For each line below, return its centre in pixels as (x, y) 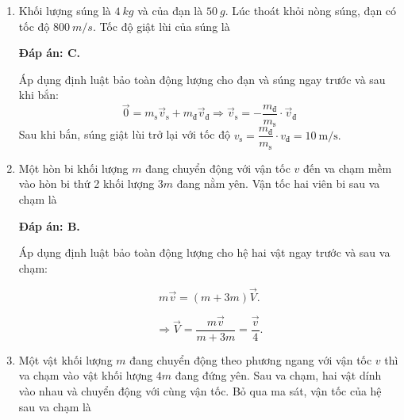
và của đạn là (170, 10)
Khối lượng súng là (65, 10)
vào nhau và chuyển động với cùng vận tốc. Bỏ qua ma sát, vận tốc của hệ (200, 391)
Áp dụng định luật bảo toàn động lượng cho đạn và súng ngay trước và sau (202, 79)
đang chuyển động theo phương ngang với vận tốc (251, 359)
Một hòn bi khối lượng (73, 168)
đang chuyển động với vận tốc (218, 168)
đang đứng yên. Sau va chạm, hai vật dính (278, 375)
